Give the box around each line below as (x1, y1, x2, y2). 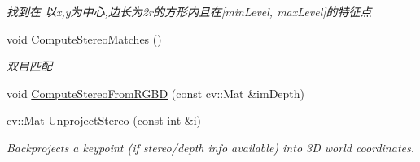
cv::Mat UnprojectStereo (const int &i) (7, 112, 201, 129)
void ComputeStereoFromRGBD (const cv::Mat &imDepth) (7, 84, 305, 101)
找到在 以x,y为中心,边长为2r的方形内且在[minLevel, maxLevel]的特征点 (7, 3, 372, 19)
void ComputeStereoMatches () (7, 30, 162, 47)
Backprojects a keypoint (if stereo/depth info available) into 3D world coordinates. (7, 139, 414, 156)
